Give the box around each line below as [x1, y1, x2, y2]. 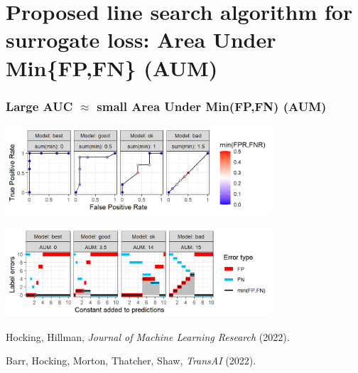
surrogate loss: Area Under [6, 25, 276, 54]
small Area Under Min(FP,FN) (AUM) [97, 97, 327, 115]
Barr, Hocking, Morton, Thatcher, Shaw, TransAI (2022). [6, 353, 256, 368]
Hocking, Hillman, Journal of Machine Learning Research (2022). [6, 329, 290, 344]
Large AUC [6, 97, 73, 115]
